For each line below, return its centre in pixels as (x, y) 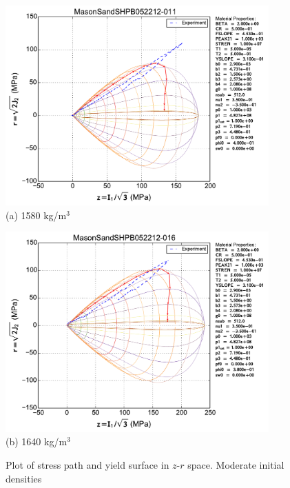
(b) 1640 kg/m (37, 441)
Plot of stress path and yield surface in (87, 464)
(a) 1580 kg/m (36, 215)
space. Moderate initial (236, 464)
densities (24, 478)
